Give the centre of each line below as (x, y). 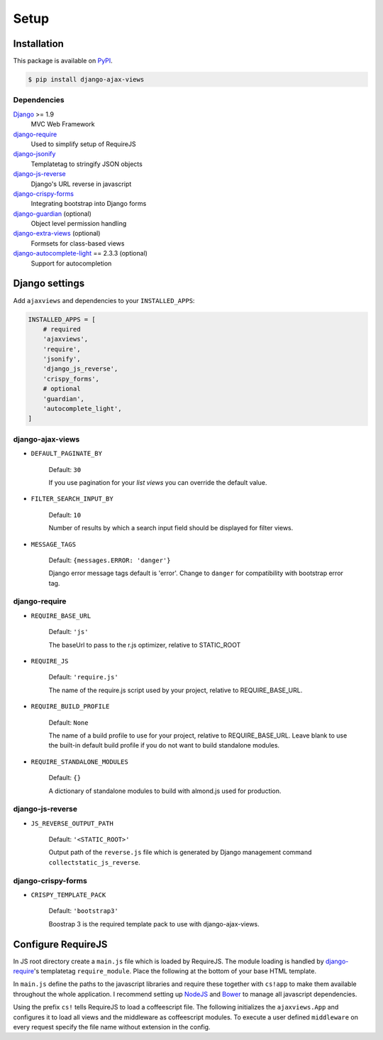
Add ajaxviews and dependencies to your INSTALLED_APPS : (104, 300)
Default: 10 (65, 515)
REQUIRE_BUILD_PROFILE (70, 707)
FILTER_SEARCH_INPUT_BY (72, 499)
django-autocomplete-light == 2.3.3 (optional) (81, 253)
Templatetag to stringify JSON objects (87, 164)
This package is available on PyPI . (63, 61)
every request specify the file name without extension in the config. (112, 1027)
